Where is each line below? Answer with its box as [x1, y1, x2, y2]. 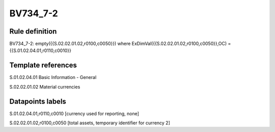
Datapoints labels [9, 97, 66, 105]
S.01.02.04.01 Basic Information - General [9, 74, 97, 81]
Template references [9, 61, 77, 70]
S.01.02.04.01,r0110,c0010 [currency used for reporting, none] [9, 110, 140, 117]
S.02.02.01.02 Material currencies [9, 84, 80, 90]
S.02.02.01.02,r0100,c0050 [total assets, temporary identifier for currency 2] [9, 120, 170, 126]
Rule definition [9, 27, 57, 36]
